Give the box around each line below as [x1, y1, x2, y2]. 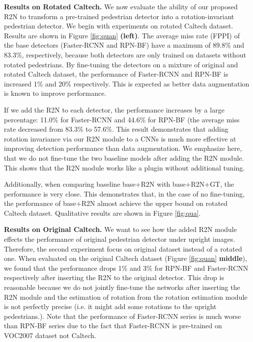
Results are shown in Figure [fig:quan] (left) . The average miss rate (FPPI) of [4, 30, 240, 40]
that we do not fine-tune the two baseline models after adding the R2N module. [4, 152, 244, 163]
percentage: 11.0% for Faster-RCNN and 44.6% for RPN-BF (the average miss [4, 114, 240, 124]
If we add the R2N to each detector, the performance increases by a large [4, 104, 225, 114]
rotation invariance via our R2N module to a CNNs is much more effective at [4, 133, 236, 143]
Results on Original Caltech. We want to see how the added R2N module [4, 224, 237, 234]
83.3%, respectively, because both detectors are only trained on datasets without [4, 49, 246, 59]
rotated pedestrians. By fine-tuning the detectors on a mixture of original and [4, 59, 238, 69]
